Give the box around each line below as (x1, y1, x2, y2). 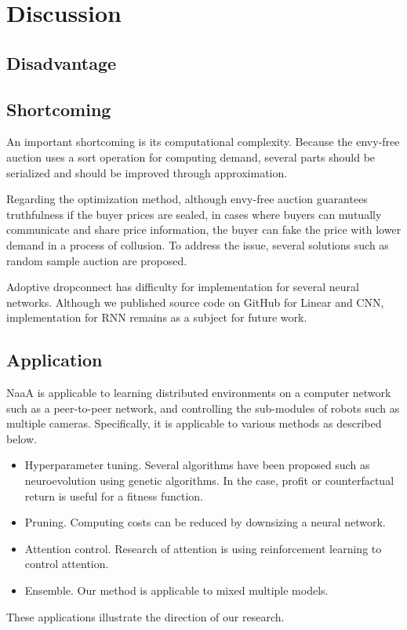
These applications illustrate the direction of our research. (6, 608, 285, 625)
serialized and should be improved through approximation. (6, 164, 288, 180)
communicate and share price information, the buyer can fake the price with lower (6, 221, 402, 238)
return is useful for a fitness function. (24, 487, 203, 504)
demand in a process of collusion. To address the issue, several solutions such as (6, 236, 389, 253)
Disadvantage (6, 50, 117, 75)
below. (6, 430, 37, 446)
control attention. (24, 555, 109, 572)
